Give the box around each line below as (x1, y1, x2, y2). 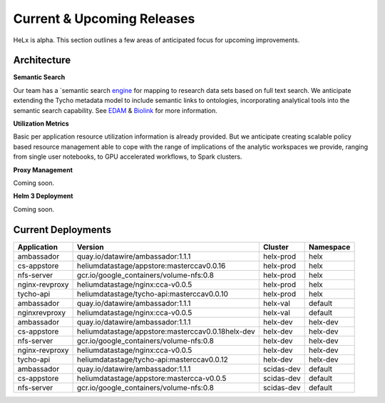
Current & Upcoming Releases (13, 11, 195, 26)
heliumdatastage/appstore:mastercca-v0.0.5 (76, 373, 227, 383)
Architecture (13, 54, 71, 66)
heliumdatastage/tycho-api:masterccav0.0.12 (76, 354, 228, 364)
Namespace (308, 242, 351, 252)
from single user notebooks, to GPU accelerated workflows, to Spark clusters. (13, 152, 242, 161)
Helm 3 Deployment (13, 191, 73, 200)
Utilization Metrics (13, 119, 69, 128)
